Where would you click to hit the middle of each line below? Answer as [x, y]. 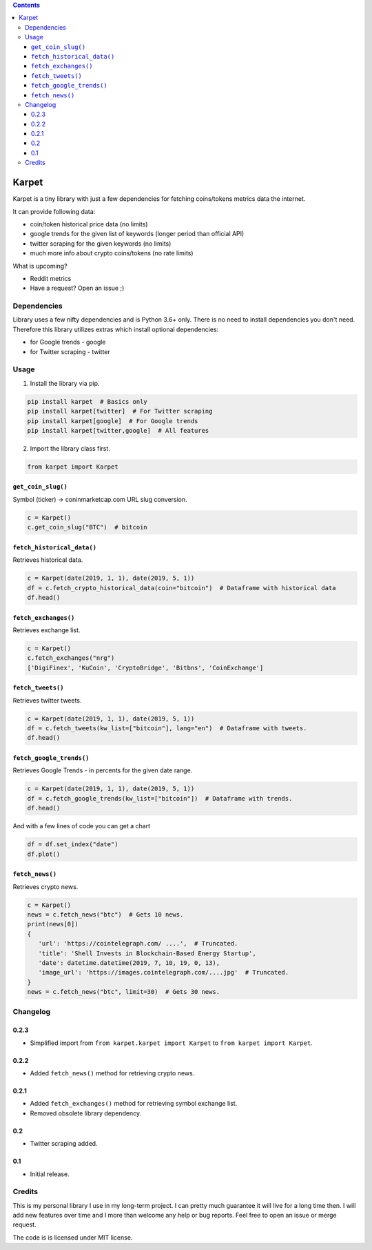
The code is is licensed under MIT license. [73, 1237]
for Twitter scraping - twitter [70, 351]
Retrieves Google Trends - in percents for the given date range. [103, 770]
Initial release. [50, 1174]
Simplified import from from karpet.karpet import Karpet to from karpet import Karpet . [171, 1043]
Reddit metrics [51, 278]
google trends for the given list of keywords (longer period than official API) [137, 234]
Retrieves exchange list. [46, 630]
